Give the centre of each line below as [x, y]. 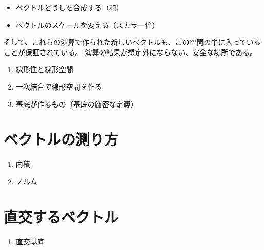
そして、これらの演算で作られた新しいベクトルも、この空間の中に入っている [132, 42]
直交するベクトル [61, 216]
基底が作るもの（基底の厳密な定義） [77, 104]
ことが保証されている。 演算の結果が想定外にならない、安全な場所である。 [130, 52]
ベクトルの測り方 [61, 139]
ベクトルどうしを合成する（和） [69, 7]
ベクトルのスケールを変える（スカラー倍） [87, 24]
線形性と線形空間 [44, 69]
